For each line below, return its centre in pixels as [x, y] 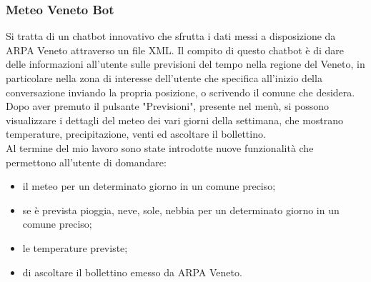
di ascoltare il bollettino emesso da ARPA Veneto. [132, 272]
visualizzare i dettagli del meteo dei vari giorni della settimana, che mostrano [175, 120]
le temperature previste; [75, 247]
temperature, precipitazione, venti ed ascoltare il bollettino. [136, 134]
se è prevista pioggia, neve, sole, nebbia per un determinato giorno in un [181, 210]
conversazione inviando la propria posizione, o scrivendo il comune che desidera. [180, 92]
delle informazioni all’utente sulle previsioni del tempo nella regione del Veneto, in [185, 64]
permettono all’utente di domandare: [86, 162]
